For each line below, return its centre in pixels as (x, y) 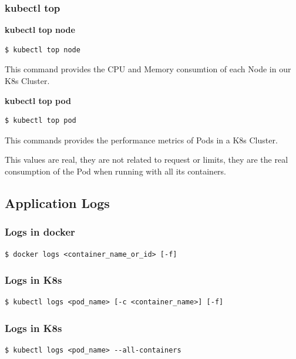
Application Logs (57, 202)
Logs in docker (40, 232)
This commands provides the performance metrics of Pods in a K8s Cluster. (141, 140)
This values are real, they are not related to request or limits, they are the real (147, 160)
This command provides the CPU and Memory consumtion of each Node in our (148, 69)
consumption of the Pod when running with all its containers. (115, 171)
